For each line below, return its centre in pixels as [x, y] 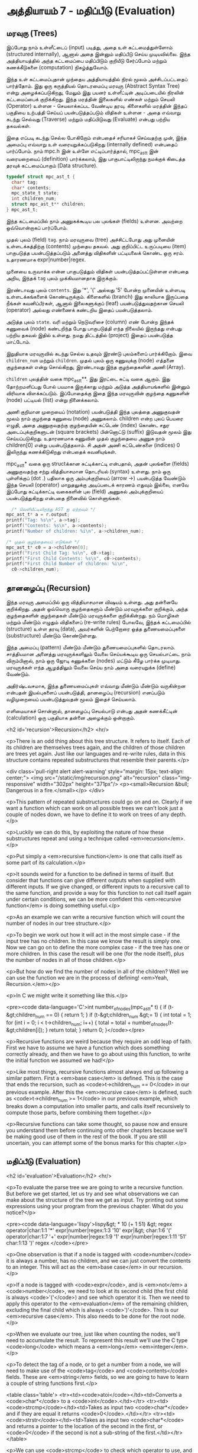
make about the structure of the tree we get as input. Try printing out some [97, 1200]
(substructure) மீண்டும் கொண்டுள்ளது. [52, 635]
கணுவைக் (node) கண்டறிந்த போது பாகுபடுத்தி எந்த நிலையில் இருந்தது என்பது [94, 328]
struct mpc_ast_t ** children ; [48, 204]
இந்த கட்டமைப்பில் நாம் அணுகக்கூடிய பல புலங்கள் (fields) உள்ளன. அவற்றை [94, 221]
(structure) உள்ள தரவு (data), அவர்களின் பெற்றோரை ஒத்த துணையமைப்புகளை [96, 629]
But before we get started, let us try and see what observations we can [92, 1193]
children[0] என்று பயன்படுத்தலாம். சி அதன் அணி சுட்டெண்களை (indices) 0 [93, 445]
